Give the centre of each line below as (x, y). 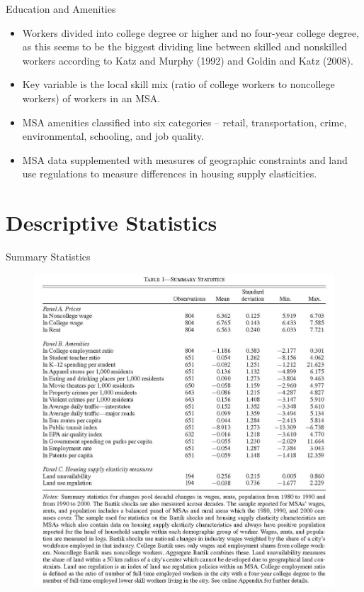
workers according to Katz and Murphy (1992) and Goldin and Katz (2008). (188, 60)
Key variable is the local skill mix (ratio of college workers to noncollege (178, 84)
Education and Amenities (61, 9)
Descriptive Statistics (112, 223)
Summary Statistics (48, 257)
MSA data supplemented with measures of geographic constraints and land (185, 159)
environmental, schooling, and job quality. (113, 136)
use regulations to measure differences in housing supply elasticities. (170, 174)
